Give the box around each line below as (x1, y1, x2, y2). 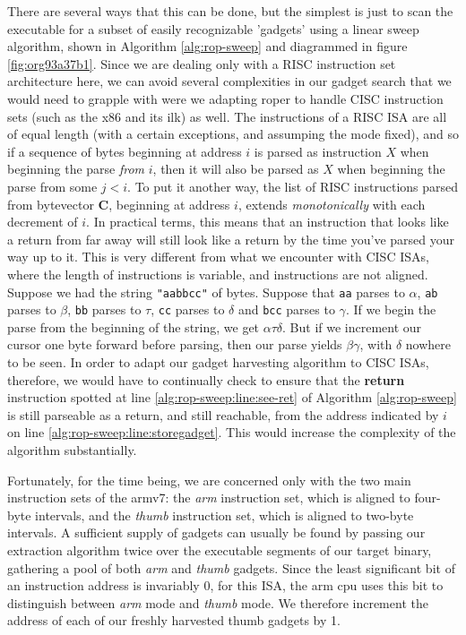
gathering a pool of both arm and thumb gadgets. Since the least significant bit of (7, 558, 455, 577)
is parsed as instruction (254, 142, 382, 160)
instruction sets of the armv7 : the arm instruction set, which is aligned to (7, 488, 410, 507)
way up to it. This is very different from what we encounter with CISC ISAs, (7, 247, 429, 266)
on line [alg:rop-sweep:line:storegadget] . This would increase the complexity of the (7, 423, 456, 442)
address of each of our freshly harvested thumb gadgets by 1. (7, 611, 341, 630)
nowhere (405, 335, 452, 354)
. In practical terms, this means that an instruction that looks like (86, 212, 449, 231)
